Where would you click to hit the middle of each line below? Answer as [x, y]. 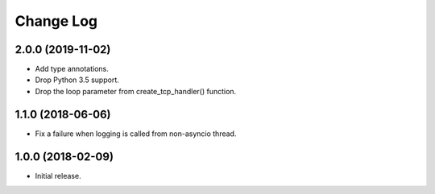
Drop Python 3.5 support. [77, 80]
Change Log [56, 21]
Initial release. [58, 175]
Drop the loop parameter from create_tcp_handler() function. [136, 91]
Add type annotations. [72, 69]
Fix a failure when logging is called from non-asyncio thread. [136, 134]
